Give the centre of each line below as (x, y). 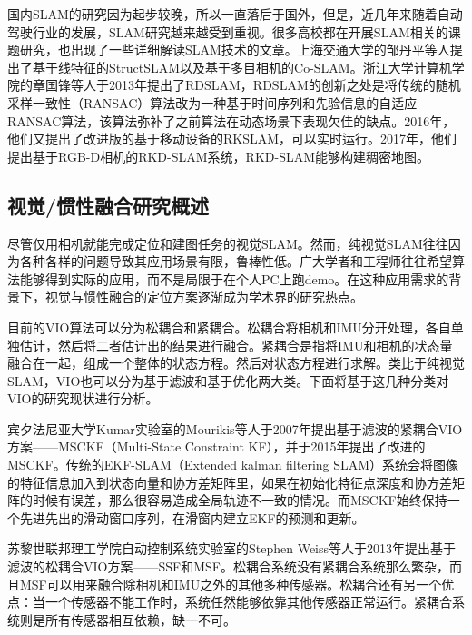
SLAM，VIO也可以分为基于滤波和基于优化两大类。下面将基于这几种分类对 (228, 380)
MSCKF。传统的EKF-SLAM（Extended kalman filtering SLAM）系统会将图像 (233, 465)
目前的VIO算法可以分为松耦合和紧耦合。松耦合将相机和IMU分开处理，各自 (229, 327)
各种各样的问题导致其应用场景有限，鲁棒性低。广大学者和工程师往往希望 (236, 261)
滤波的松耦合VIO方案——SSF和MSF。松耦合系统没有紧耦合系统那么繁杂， (228, 566)
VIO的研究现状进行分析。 (83, 398)
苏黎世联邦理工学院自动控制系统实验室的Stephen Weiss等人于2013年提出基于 (232, 548)
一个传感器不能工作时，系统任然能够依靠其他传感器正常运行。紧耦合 (248, 602)
